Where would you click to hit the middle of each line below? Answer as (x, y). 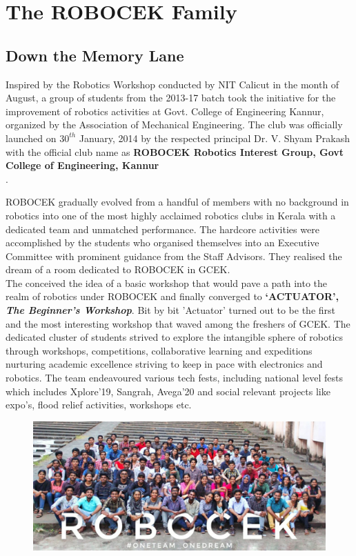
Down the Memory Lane (95, 55)
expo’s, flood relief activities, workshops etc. (99, 405)
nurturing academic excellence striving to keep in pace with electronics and (164, 364)
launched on (31, 138)
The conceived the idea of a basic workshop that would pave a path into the (167, 282)
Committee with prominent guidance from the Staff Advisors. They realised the (174, 256)
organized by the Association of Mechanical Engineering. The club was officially (174, 125)
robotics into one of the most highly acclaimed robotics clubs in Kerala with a (171, 215)
